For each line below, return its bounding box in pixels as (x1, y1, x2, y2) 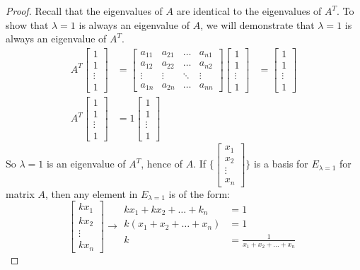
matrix (6, 186, 35, 201)
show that (6, 17, 49, 32)
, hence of (141, 156, 183, 171)
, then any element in (45, 186, 138, 201)
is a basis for (253, 156, 308, 171)
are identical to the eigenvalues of (176, 4, 322, 18)
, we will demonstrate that (200, 17, 315, 32)
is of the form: (168, 186, 231, 201)
